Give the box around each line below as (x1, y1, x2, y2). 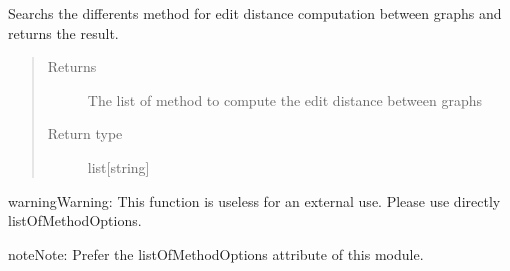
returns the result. (8, 22, 119, 43)
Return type (47, 123, 123, 144)
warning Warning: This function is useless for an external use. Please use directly (8, 190, 501, 211)
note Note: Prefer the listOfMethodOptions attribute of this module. (8, 243, 424, 264)
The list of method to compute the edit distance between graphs (87, 89, 482, 110)
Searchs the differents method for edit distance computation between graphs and (8, 3, 502, 23)
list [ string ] (87, 156, 150, 177)
